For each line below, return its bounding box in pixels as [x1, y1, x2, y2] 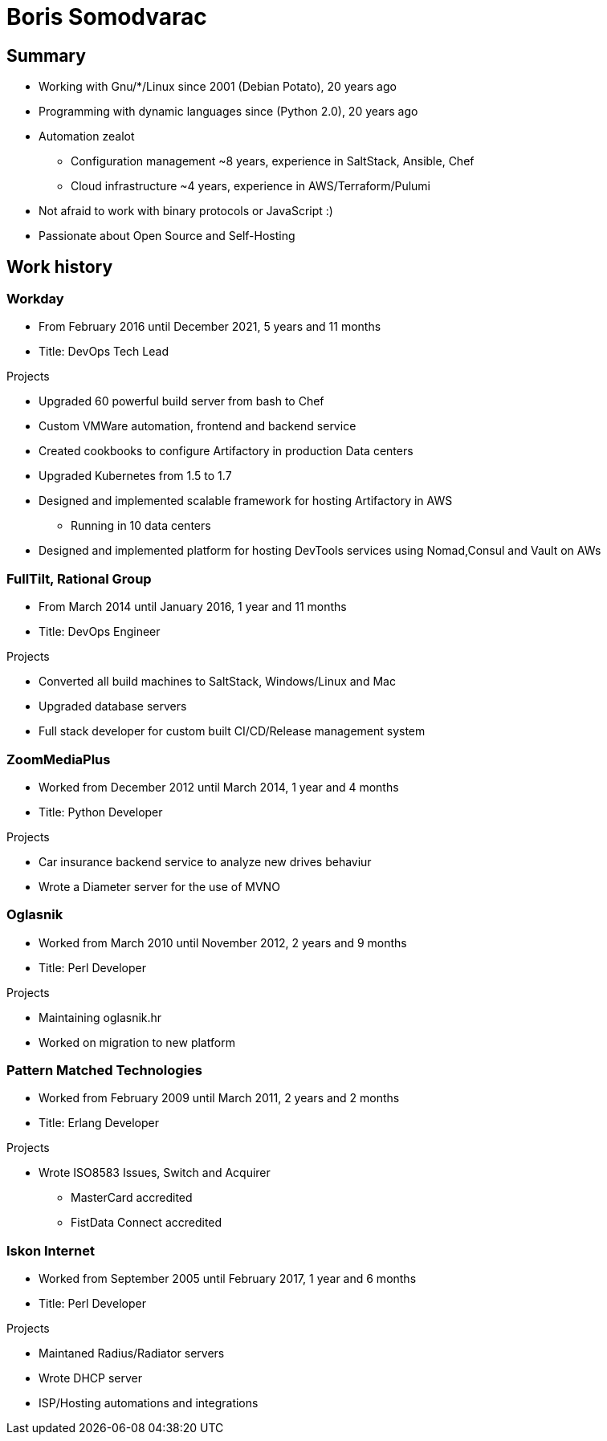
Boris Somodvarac [6, 3, 207, 31]
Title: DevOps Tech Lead [39, 344, 169, 359]
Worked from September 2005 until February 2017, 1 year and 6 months [39, 1272, 417, 1286]
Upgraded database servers [39, 699, 187, 714]
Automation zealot [39, 129, 135, 144]
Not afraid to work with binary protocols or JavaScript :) [39, 204, 333, 218]
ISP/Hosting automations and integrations [39, 1396, 259, 1410]
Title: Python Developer [39, 804, 163, 819]
